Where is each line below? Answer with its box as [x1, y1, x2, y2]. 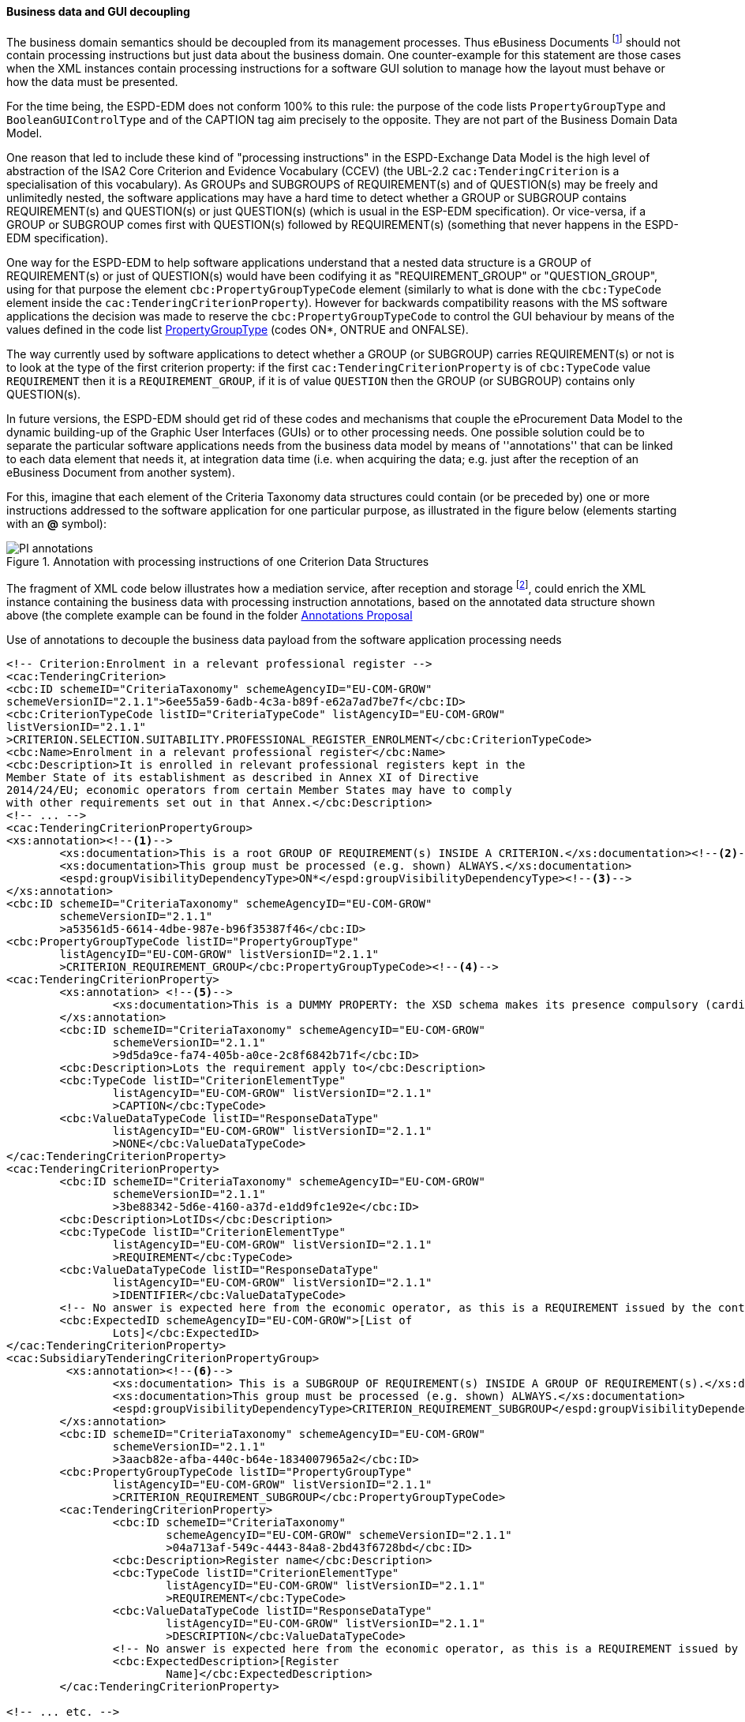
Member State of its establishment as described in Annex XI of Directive [6, 770, 479, 784]
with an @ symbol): [6, 517, 107, 531]
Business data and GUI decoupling [6, 5, 190, 18]
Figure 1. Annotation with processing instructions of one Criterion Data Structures [6, 555, 429, 569]
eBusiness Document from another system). [6, 466, 235, 480]
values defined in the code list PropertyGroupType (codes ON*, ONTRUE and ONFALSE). [6, 323, 469, 337]
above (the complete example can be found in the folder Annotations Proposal [6, 608, 413, 622]
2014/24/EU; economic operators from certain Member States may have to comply [6, 783, 512, 796]
